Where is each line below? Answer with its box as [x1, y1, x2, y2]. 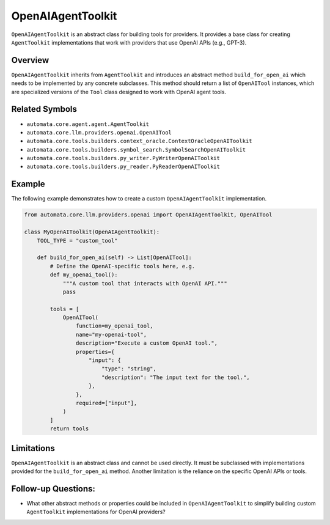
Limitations [11, 443, 55, 453]
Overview [11, 55, 50, 65]
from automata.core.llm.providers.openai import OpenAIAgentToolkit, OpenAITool [24, 211, 273, 218]
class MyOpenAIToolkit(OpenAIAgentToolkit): [24, 229, 160, 235]
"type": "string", [101, 365, 157, 372]
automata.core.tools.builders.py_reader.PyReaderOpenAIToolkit [26, 163, 220, 171]
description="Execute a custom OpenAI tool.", [75, 340, 218, 347]
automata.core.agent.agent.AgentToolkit [26, 120, 150, 128]
